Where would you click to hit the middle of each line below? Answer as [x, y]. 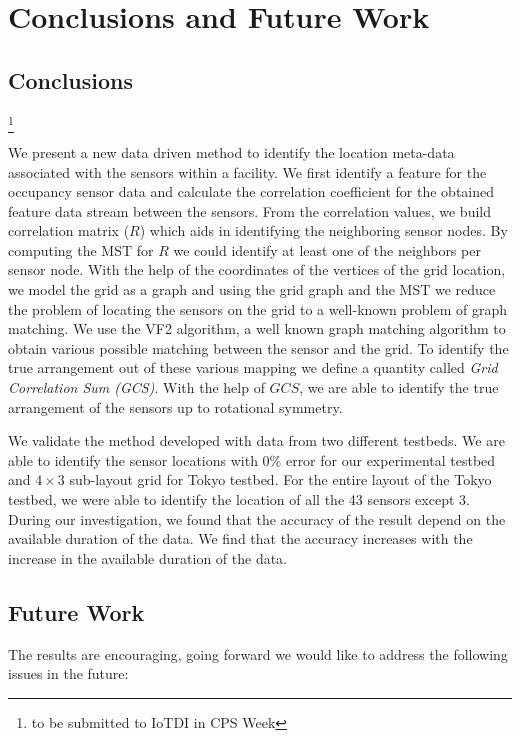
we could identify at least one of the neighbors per [327, 249]
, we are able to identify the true [399, 387]
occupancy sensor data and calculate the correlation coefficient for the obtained [251, 191]
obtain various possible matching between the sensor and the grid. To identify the [258, 347]
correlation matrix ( [69, 230]
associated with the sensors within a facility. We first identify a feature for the [247, 171]
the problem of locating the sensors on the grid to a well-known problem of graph [257, 308]
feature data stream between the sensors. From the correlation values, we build [249, 210]
